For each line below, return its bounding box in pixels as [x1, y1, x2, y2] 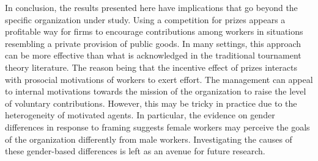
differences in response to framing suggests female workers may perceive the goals [5, 120, 310, 133]
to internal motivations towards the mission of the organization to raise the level [5, 85, 306, 98]
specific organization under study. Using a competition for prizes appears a [5, 13, 286, 26]
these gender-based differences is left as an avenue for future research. [5, 145, 265, 157]
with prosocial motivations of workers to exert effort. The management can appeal [5, 73, 313, 85]
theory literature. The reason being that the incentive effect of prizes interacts [5, 60, 297, 73]
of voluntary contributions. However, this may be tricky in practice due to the [5, 96, 297, 109]
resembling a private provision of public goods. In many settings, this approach [5, 37, 301, 49]
